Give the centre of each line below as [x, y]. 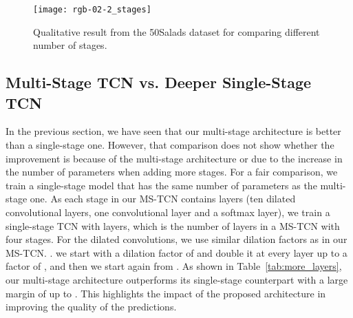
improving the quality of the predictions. [91, 307]
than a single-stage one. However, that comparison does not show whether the [170, 145]
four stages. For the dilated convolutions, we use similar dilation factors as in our [176, 239]
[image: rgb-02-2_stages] [92, 10]
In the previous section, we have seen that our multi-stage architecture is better [173, 131]
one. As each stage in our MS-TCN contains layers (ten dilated [163, 199]
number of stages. [70, 45]
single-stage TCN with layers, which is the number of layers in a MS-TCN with [173, 225]
